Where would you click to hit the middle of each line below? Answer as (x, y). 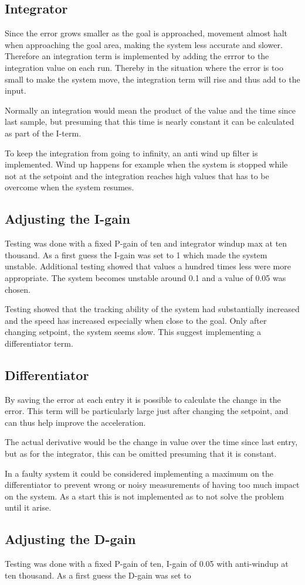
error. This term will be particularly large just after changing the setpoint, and (147, 411)
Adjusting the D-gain (70, 539)
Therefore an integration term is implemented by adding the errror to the (137, 56)
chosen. (18, 289)
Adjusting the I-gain (67, 219)
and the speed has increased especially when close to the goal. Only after (136, 320)
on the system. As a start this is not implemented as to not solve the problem (145, 496)
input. (16, 90)
